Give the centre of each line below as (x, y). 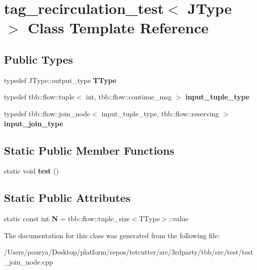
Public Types (39, 59)
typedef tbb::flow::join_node (47, 113)
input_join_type (34, 123)
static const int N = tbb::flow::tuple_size (67, 219)
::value (179, 219)
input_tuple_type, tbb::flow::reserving (160, 113)
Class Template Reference (118, 28)
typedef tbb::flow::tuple (39, 97)
